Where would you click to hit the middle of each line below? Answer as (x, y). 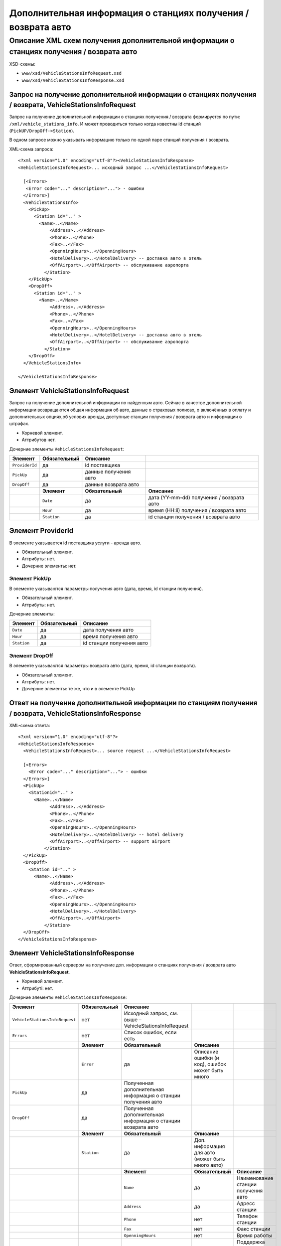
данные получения (108, 472)
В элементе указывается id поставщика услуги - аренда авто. (75, 543)
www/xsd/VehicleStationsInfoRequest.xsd (72, 73)
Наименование (255, 1178)
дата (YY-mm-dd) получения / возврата (196, 497)
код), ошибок (210, 1064)
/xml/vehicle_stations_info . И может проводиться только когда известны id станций (105, 124)
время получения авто (110, 636)
